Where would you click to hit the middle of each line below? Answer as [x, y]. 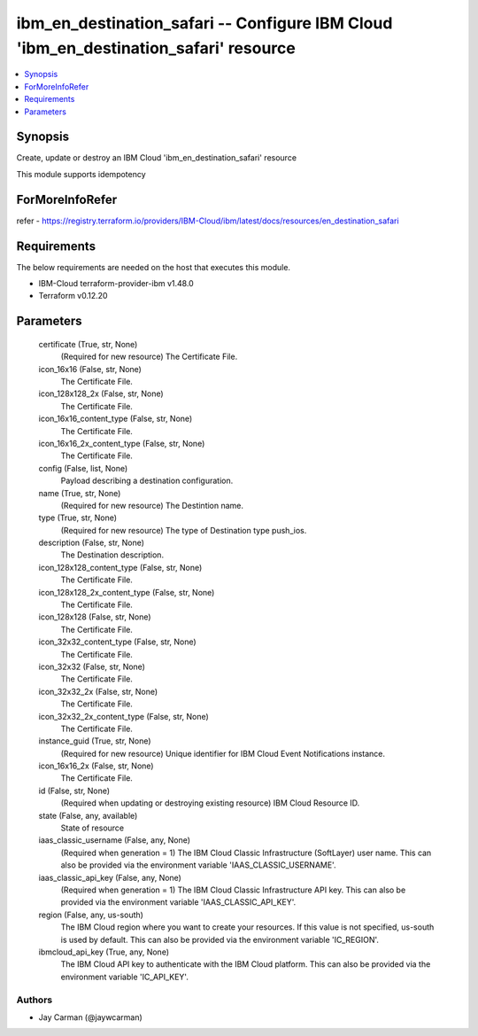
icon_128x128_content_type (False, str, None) [120, 567]
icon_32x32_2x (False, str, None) [98, 691]
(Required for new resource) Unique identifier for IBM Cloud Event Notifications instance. [223, 753]
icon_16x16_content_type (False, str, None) [116, 419]
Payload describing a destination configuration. [147, 481]
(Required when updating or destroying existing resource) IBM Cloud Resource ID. [210, 803]
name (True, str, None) [80, 493]
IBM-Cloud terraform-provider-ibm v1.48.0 [116, 284]
